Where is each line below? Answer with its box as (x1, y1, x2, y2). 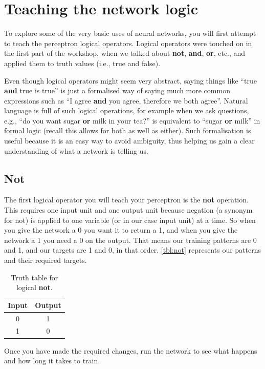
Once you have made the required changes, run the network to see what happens (4, 345, 257, 356)
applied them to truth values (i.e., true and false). (4, 57, 161, 68)
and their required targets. (4, 255, 87, 265)
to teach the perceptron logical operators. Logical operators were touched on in (4, 37, 252, 48)
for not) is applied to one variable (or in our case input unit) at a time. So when (4, 214, 256, 225)
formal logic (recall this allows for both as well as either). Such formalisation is (4, 125, 251, 136)
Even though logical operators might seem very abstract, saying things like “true (4, 75, 257, 86)
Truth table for (11, 272, 58, 282)
